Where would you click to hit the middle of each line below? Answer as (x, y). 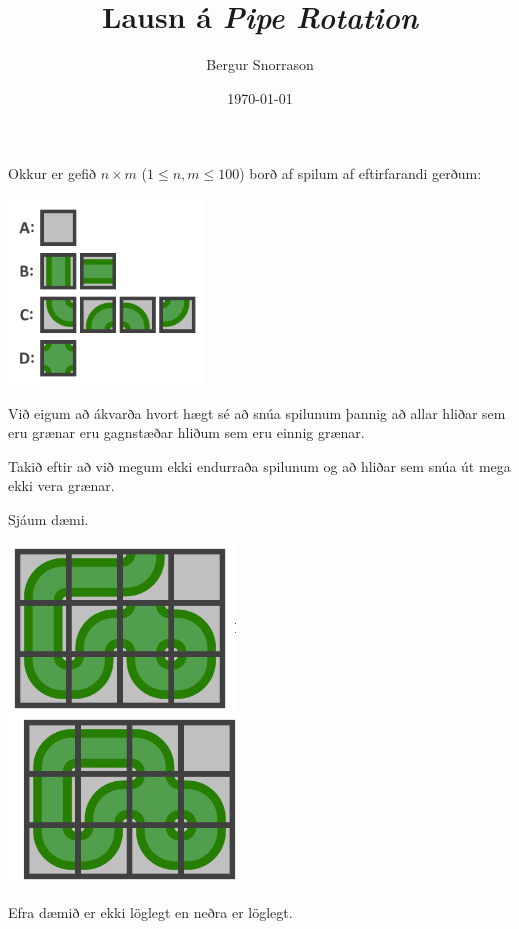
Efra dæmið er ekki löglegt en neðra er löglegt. (150, 912)
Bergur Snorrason (260, 64)
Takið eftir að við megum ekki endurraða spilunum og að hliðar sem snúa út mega (259, 465)
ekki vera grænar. (61, 485)
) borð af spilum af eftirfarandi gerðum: (360, 173)
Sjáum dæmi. (48, 518)
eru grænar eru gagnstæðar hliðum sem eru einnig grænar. (186, 432)
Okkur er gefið (52, 173)
